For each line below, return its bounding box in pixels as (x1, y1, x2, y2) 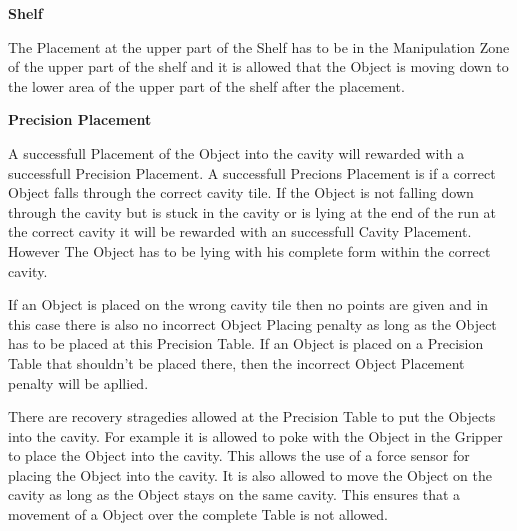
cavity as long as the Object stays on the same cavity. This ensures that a (8, 484, 461, 505)
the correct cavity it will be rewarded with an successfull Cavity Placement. (8, 221, 472, 242)
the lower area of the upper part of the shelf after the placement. (8, 75, 405, 96)
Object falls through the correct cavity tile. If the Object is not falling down (8, 182, 474, 203)
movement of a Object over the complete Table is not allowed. (8, 504, 389, 525)
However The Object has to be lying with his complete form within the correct (8, 240, 491, 261)
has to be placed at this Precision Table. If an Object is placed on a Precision (8, 333, 484, 354)
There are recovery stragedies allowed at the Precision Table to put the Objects (8, 406, 496, 427)
